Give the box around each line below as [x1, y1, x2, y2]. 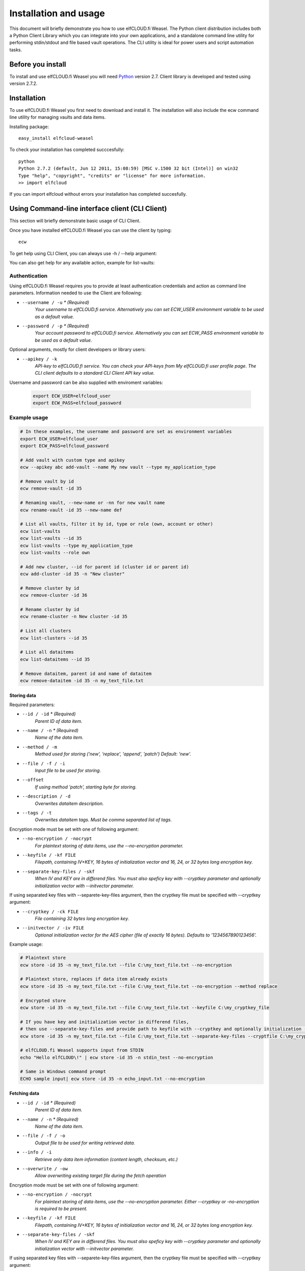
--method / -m [22, 744, 57, 750]
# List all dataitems [20, 649, 74, 655]
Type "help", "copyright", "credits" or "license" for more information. [18, 173, 206, 178]
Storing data [9, 692, 37, 699]
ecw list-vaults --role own [20, 550, 90, 555]
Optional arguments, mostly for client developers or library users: [9, 346, 146, 353]
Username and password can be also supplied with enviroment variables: [9, 379, 163, 385]
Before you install [9, 60, 66, 69]
